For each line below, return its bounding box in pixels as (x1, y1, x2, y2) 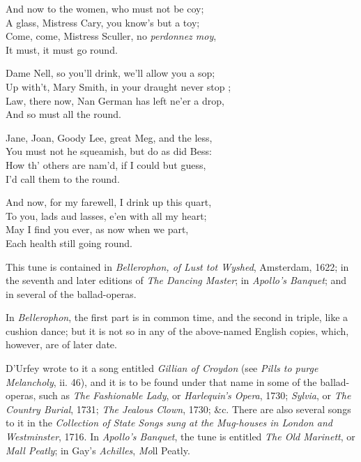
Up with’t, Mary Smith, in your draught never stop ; (6, 79, 231, 94)
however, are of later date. (6, 337, 117, 352)
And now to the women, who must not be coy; (6, 1, 204, 15)
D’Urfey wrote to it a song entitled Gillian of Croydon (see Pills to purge (6, 361, 318, 375)
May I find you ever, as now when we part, (6, 222, 189, 237)
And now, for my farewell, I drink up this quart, (6, 195, 212, 209)
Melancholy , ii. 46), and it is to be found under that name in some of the (6, 374, 317, 389)
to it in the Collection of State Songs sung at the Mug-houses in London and (6, 415, 332, 430)
